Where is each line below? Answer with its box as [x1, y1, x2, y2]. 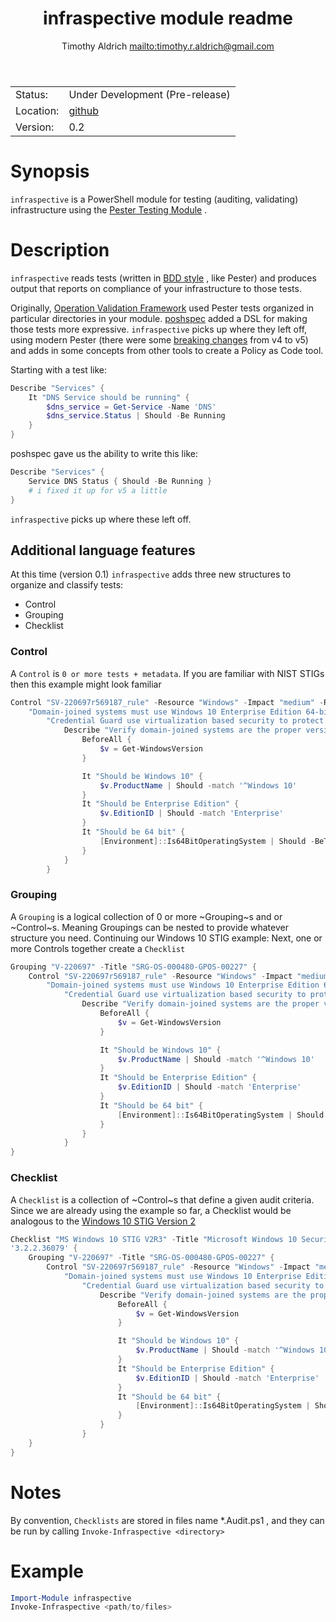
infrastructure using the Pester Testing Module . [10, 203, 208, 216]
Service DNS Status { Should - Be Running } [28, 476, 213, 486]
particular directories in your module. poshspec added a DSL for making [10, 312, 308, 324]
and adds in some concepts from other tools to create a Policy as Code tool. [10, 344, 324, 356]
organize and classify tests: [10, 579, 124, 591]
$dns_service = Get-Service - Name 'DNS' [46, 402, 217, 412]
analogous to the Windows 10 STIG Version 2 [10, 1215, 196, 1227]
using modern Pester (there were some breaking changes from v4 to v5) [10, 333, 309, 346]
